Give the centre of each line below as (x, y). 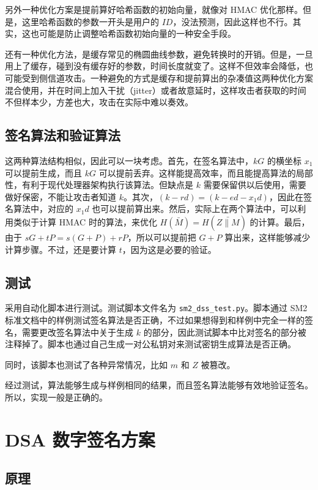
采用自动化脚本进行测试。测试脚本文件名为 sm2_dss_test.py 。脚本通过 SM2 (156, 308)
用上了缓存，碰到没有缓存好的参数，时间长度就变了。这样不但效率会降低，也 (159, 66)
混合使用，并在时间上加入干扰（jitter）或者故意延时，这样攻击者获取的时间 (156, 90)
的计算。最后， (280, 221)
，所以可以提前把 (162, 237)
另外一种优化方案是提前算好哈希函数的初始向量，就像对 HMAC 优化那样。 (154, 9)
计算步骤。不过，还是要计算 (61, 249)
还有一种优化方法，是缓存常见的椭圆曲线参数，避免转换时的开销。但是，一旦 (159, 54)
